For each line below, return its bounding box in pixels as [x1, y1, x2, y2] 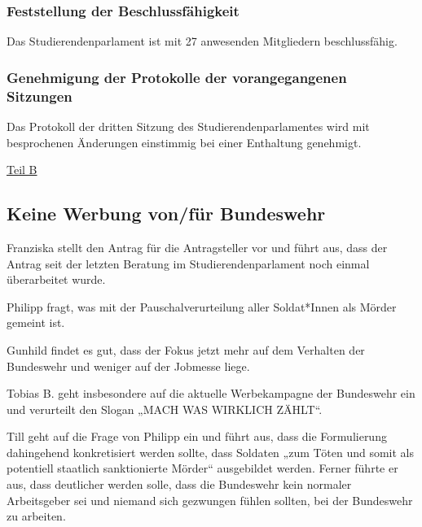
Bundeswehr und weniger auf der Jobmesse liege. [7, 357, 250, 374]
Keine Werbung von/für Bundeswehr [7, 201, 326, 226]
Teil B [7, 161, 37, 178]
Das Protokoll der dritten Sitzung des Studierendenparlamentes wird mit [7, 117, 370, 134]
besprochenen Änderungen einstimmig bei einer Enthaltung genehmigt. [7, 133, 362, 150]
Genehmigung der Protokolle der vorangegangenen [7, 67, 347, 87]
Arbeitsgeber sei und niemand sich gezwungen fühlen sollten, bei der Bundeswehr [7, 491, 413, 508]
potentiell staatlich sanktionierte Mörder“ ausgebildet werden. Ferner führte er [7, 459, 398, 477]
